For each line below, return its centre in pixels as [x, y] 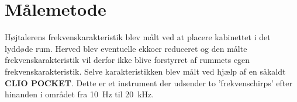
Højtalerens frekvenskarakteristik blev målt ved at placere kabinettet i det [138, 37]
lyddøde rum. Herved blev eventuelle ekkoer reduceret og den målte [126, 48]
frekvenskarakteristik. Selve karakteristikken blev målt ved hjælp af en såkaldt [145, 71]
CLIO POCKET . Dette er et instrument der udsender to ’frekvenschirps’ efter [149, 82]
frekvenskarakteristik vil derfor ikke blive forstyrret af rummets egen [127, 60]
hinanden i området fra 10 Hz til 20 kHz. [80, 94]
